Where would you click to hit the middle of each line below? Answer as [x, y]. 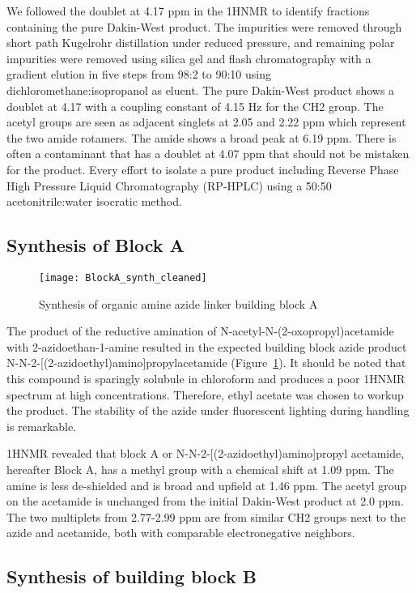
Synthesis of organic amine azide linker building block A [178, 303]
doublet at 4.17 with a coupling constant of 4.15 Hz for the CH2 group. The [195, 106]
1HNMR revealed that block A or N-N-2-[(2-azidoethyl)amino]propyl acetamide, [206, 453]
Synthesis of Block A [96, 245]
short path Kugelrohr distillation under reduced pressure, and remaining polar [201, 43]
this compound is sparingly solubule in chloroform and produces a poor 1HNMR [206, 378]
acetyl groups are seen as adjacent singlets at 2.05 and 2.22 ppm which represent [206, 122]
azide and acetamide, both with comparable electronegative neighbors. [181, 533]
